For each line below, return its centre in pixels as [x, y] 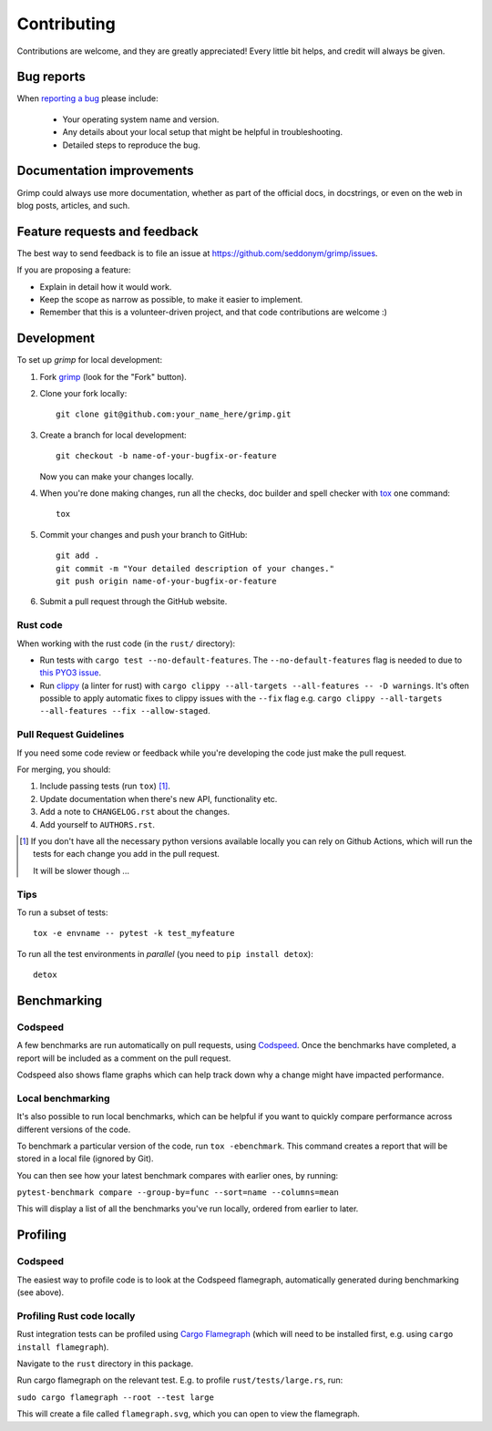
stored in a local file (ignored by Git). [85, 1158]
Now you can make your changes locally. [117, 476]
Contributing [66, 24]
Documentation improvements [105, 171]
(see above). [41, 1292]
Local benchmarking [63, 1098]
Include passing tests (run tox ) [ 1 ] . [105, 786]
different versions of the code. [74, 1129]
